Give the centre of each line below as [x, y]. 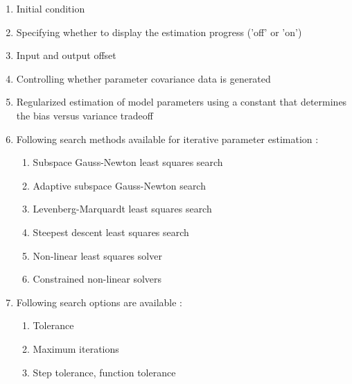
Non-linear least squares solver [97, 255]
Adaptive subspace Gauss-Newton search [119, 185]
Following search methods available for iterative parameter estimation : [167, 139]
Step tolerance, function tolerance [104, 372]
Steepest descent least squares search [111, 232]
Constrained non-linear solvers [97, 279]
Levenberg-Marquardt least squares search [122, 209]
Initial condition [51, 8]
